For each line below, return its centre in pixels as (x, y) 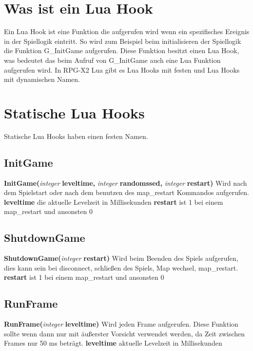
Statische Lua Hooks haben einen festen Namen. (76, 136)
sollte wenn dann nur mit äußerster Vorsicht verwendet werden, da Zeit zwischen (125, 333)
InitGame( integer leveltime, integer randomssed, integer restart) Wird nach (126, 183)
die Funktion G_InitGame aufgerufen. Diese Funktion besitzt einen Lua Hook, (122, 50)
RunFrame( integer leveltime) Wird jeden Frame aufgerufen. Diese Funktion (121, 324)
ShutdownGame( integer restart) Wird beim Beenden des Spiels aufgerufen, (121, 258)
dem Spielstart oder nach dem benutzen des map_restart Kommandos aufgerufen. (126, 192)
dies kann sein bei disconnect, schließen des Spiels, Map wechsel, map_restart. (121, 267)
